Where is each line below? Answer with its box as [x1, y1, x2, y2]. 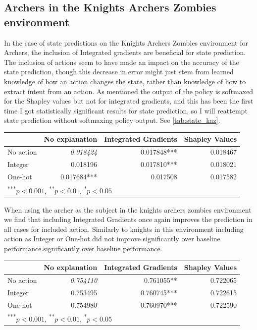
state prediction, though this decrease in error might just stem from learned [4, 66, 234, 77]
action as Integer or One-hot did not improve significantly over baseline [4, 233, 220, 244]
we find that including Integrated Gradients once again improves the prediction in [4, 214, 253, 224]
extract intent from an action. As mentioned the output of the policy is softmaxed [4, 86, 254, 96]
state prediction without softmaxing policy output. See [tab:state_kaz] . [4, 115, 220, 125]
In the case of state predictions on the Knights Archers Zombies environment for [4, 37, 248, 48]
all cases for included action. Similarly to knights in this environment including [4, 223, 244, 234]
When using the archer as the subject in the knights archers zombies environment [4, 204, 252, 215]
